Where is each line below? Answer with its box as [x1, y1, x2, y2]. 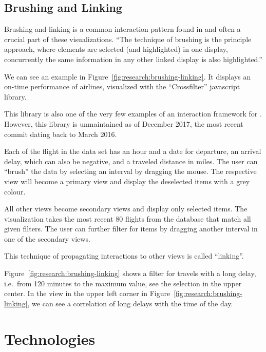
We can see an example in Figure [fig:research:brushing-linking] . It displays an [4, 71, 251, 82]
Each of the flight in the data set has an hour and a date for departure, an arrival [4, 146, 261, 157]
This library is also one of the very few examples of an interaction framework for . [4, 108, 262, 119]
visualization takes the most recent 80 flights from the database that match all [4, 213, 251, 224]
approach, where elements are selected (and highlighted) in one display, [4, 44, 228, 54]
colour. [4, 186, 26, 197]
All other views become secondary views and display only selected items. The [4, 203, 248, 214]
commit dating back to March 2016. [4, 128, 117, 139]
